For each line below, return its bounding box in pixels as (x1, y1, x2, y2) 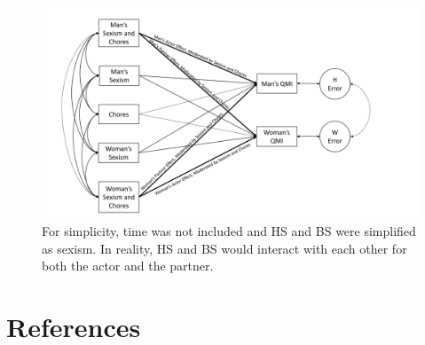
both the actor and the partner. (42, 256, 214, 275)
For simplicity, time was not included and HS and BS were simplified (42, 222, 416, 240)
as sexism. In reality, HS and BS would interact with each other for (42, 239, 407, 257)
